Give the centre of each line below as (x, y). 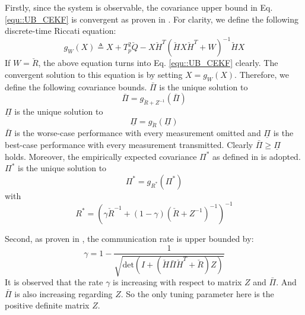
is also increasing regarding (63, 293)
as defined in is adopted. (257, 156)
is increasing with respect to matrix (177, 281)
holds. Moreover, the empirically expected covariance (101, 156)
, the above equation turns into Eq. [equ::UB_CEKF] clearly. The (158, 63)
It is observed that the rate (54, 281)
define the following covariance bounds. (76, 86)
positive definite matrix (47, 305)
